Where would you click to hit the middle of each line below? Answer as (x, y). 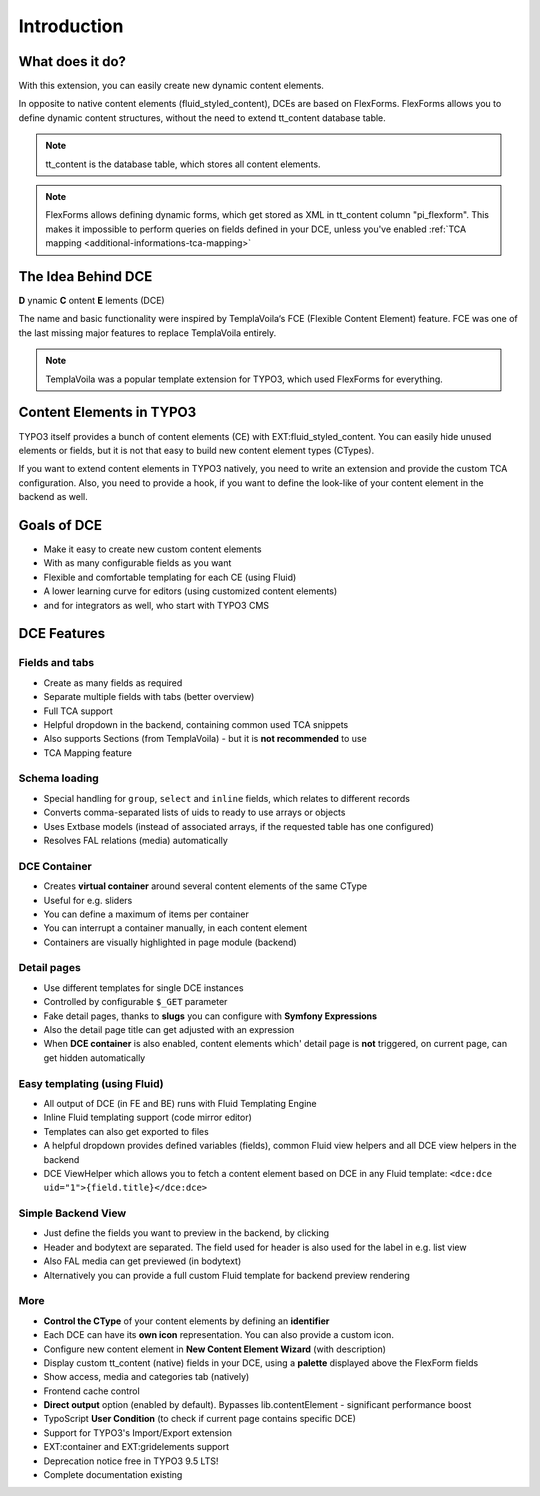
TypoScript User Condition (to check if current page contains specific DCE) (200, 1419)
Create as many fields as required (113, 682)
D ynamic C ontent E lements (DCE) (91, 301)
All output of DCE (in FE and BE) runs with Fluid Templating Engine (180, 1103)
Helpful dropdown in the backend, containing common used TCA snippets (196, 724)
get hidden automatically (94, 1057)
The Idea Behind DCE (85, 276)
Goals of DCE (60, 525)
